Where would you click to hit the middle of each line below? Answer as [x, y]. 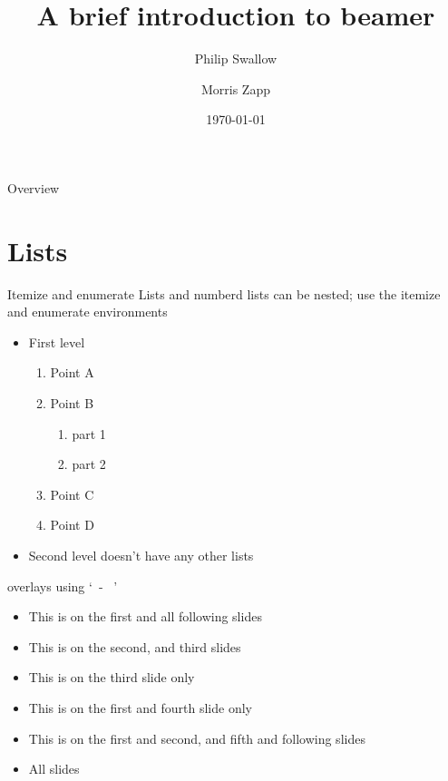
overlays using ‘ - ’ [63, 586]
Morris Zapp [235, 88]
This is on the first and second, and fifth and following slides [197, 738]
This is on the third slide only [112, 677]
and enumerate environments [88, 312]
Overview [34, 187]
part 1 [89, 433]
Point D [72, 525]
